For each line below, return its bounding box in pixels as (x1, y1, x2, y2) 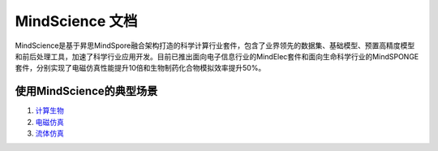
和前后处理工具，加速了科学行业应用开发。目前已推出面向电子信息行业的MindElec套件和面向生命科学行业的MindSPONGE (15, 51, 419, 61)
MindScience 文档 (15, 12, 138, 30)
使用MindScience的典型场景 (15, 84, 158, 98)
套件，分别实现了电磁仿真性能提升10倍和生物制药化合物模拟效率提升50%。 (15, 63, 266, 73)
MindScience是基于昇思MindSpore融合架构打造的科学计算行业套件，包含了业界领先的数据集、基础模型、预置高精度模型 (15, 41, 415, 50)
